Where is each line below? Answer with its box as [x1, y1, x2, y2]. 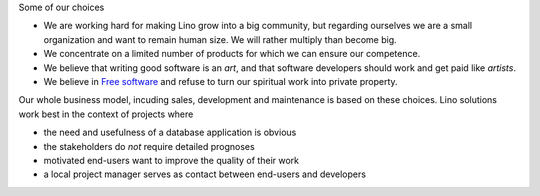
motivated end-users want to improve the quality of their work [43, 154, 300, 166]
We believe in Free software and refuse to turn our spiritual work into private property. [43, 75, 399, 87]
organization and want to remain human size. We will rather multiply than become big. [43, 33, 397, 45]
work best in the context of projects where [18, 108, 194, 120]
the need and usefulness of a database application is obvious [43, 126, 297, 139]
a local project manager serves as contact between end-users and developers [43, 168, 367, 180]
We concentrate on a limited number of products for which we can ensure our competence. [43, 48, 421, 60]
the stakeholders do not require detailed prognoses [43, 140, 255, 152]
